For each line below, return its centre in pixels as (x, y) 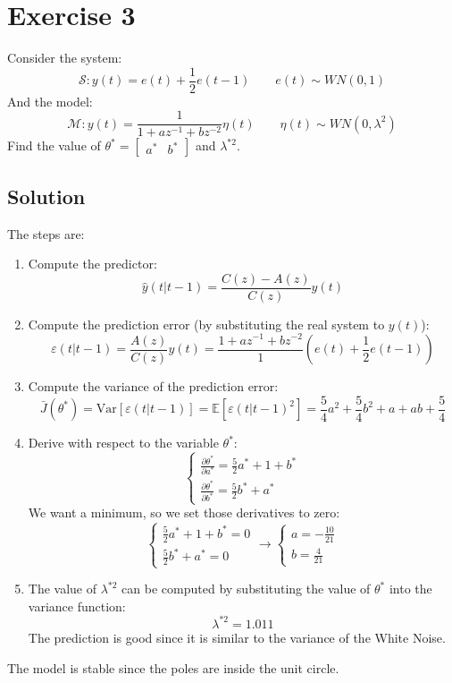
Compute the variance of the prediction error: (153, 386)
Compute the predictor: (92, 264)
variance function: (77, 606)
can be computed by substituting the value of (246, 589)
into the (410, 589)
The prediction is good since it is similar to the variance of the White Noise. (237, 637)
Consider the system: (65, 58)
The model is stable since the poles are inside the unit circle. (173, 667)
